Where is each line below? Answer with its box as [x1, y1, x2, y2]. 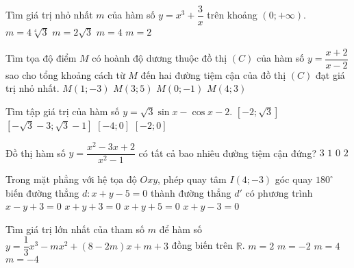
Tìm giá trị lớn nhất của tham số [5, 221, 145, 236]
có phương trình [245, 185, 313, 199]
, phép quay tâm [157, 172, 227, 186]
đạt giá [315, 67, 345, 82]
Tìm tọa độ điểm [5, 51, 77, 65]
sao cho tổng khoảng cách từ [5, 67, 125, 82]
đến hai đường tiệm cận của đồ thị [140, 67, 286, 82]
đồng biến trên [171, 238, 233, 252]
